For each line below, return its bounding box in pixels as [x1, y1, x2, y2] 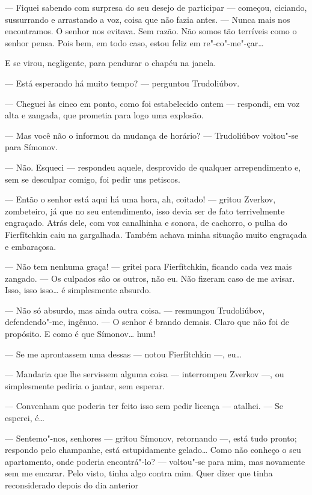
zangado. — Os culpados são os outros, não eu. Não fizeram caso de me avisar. [5, 272, 295, 284]
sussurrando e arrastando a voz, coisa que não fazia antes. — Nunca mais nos [5, 13, 290, 25]
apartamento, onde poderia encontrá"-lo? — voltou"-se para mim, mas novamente [5, 455, 305, 467]
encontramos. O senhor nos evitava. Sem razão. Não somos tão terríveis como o [5, 25, 297, 37]
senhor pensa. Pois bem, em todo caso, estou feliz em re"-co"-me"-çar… [5, 36, 264, 49]
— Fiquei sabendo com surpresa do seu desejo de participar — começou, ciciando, [5, 1, 307, 13]
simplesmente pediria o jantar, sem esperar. [5, 379, 165, 392]
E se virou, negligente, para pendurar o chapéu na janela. [5, 56, 216, 69]
